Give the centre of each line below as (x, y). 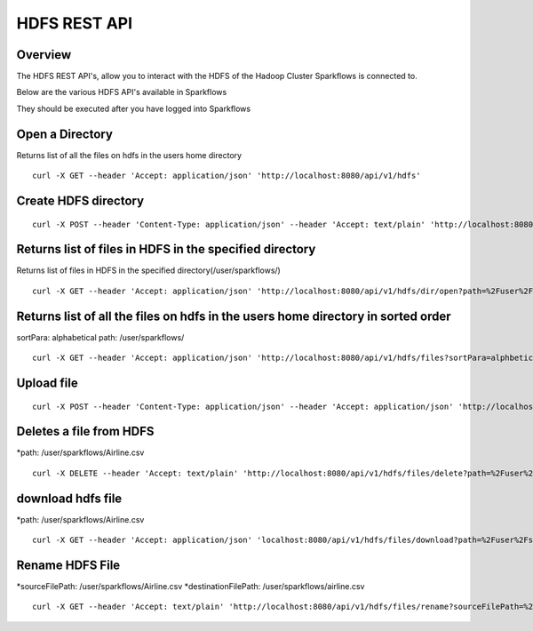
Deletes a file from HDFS (85, 431)
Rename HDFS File (68, 565)
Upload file (48, 383)
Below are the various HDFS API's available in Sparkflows (122, 92)
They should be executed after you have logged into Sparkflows (134, 108)
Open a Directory (64, 134)
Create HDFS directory (80, 200)
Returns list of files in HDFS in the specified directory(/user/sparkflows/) (149, 270)
